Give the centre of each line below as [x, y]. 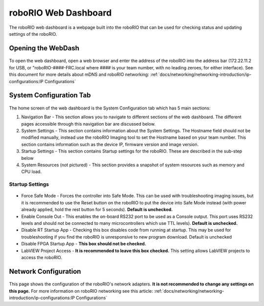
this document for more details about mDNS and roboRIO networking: [79, 75]
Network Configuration [45, 271]
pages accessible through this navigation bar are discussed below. [88, 124]
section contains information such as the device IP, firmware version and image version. [110, 144]
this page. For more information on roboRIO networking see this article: [81, 291]
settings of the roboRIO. [33, 34]
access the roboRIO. [42, 257]
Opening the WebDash [44, 48]
